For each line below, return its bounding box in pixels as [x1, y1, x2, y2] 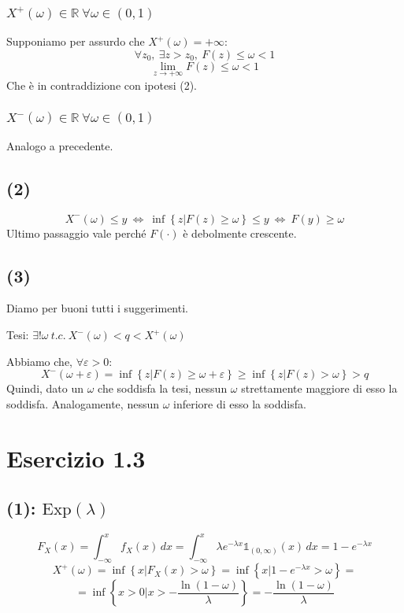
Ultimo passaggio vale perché [6, 224, 146, 241]
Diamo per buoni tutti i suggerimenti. [6, 300, 188, 316]
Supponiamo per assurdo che [6, 33, 145, 50]
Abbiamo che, [6, 353, 72, 369]
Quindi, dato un [6, 380, 84, 397]
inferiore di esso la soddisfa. [173, 395, 306, 412]
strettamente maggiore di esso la [241, 380, 398, 397]
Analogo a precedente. [6, 137, 113, 153]
